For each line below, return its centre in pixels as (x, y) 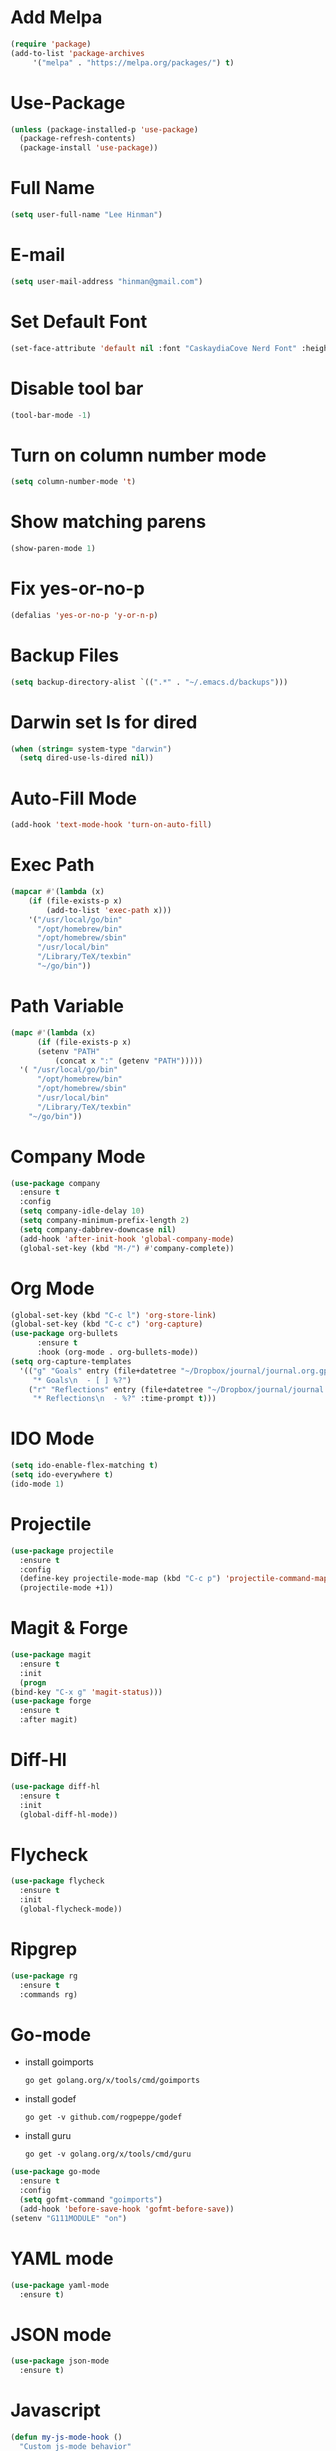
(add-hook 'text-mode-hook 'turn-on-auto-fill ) (111, 825)
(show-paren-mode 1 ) (53, 549)
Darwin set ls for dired (104, 722)
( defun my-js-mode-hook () (66, 2437)
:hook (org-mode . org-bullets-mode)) (117, 1352)
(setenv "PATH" (68, 1051)
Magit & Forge (69, 1628)
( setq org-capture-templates (71, 1361)
